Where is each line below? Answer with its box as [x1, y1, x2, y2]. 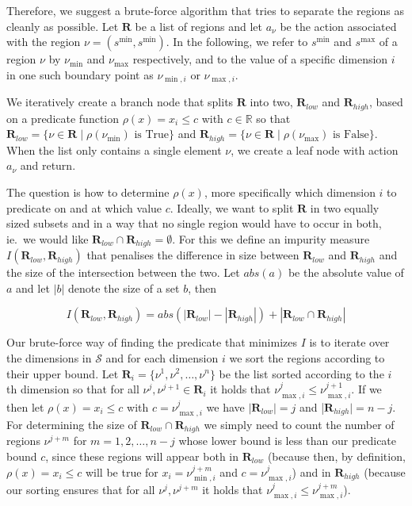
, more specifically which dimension [204, 183, 376, 200]
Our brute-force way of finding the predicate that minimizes [6, 334, 297, 351]
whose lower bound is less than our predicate [178, 432, 397, 449]
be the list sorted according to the [219, 365, 384, 381]
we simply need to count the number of [204, 416, 395, 432]
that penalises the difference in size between [86, 247, 299, 263]
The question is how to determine [6, 183, 170, 200]
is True [134, 129, 170, 141]
